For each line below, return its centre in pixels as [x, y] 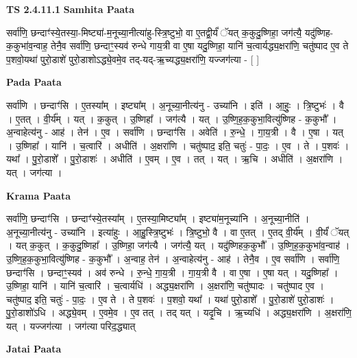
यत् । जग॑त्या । [34, 172]
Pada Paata [34, 82]
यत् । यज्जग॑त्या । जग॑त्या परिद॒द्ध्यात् [71, 325]
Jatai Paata [34, 349]
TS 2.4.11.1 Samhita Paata [71, 9]
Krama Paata [38, 195]
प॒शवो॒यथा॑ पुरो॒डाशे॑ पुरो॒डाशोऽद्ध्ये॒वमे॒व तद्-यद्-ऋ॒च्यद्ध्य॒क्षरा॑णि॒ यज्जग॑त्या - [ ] [133, 59]
